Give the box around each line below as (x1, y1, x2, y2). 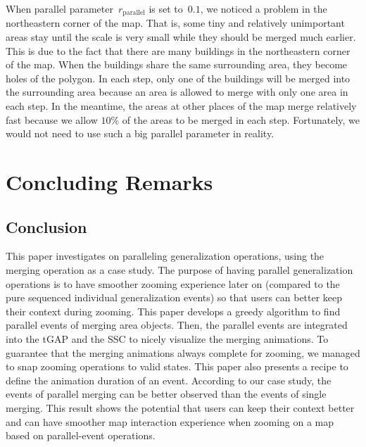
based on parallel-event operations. (6, 428, 156, 443)
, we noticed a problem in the (200, 1, 327, 15)
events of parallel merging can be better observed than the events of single (6, 386, 327, 401)
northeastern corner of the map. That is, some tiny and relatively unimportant (6, 15, 345, 30)
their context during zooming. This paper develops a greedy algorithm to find (6, 303, 341, 318)
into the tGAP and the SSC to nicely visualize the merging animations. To (6, 331, 329, 346)
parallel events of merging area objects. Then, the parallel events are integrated (6, 317, 348, 332)
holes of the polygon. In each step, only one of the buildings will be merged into (6, 70, 351, 85)
